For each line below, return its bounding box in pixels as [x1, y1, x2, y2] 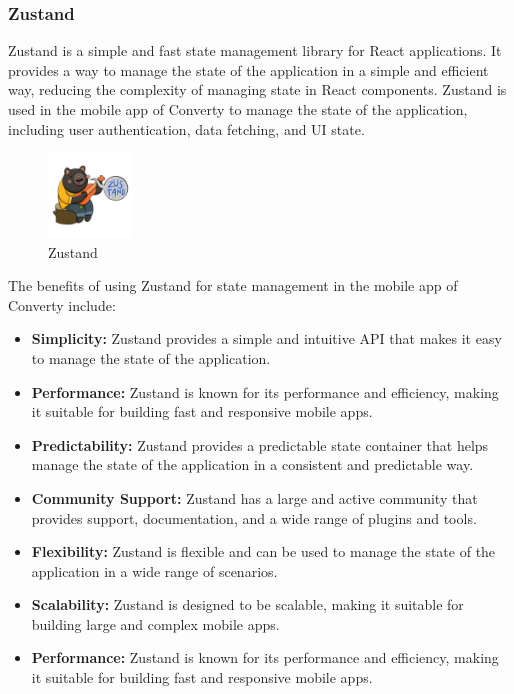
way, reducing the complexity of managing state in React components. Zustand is [8, 79, 507, 100]
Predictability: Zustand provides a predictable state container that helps [31, 434, 489, 455]
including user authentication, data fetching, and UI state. [8, 118, 365, 139]
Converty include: [8, 294, 116, 315]
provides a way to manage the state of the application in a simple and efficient [8, 59, 489, 80]
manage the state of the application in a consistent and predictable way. [31, 454, 474, 475]
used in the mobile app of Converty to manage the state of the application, [8, 99, 468, 119]
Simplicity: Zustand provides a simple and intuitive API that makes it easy [31, 328, 502, 349]
